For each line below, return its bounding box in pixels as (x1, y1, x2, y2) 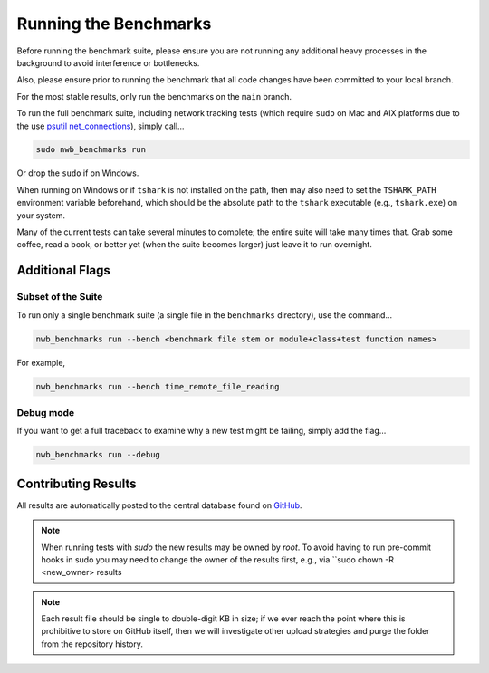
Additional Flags (16, 263, 110, 278)
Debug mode (16, 406, 75, 418)
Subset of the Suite (16, 291, 103, 303)
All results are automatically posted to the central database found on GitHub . (16, 499, 302, 511)
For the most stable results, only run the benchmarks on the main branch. (16, 91, 292, 101)
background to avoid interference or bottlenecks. (16, 57, 200, 68)
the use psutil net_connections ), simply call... (16, 120, 185, 131)
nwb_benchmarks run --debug (35, 449, 160, 460)
